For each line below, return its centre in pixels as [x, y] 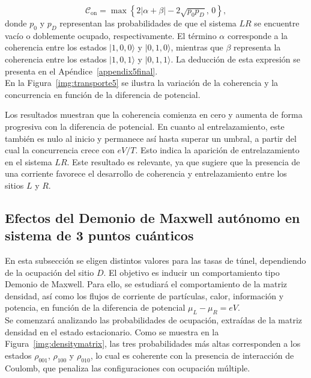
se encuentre [277, 23]
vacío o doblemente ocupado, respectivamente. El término [111, 35]
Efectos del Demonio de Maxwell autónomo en [152, 217]
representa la [257, 47]
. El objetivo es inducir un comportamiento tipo [192, 272]
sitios [14, 185]
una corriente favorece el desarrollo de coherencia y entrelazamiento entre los [146, 173]
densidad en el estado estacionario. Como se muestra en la [112, 331]
